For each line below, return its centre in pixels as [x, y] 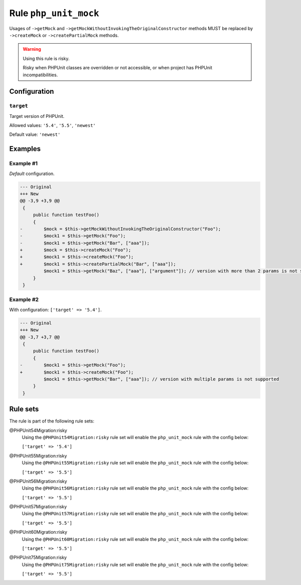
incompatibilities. [40, 75]
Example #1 [23, 164]
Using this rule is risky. [46, 58]
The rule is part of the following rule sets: [52, 421]
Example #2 [24, 300]
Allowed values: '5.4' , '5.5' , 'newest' [53, 125]
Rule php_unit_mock [54, 13]
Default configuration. [32, 174]
